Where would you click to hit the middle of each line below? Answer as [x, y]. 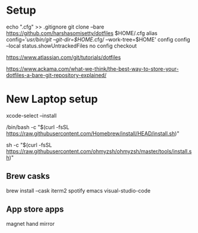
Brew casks [28, 176]
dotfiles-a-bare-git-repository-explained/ [56, 75]
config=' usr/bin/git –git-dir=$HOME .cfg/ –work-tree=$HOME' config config [98, 39]
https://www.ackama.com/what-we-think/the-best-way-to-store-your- [92, 68]
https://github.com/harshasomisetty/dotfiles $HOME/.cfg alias [82, 33]
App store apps [35, 210]
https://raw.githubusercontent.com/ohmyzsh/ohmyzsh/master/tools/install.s [99, 151]
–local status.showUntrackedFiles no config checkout [72, 46]
